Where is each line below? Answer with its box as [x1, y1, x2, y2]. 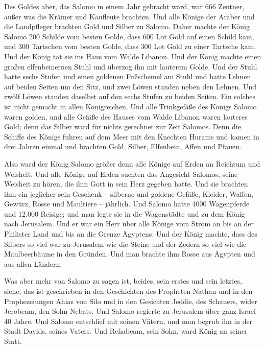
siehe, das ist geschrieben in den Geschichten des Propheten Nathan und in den [4, 286, 253, 296]
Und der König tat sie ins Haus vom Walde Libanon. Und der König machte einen [4, 51, 261, 61]
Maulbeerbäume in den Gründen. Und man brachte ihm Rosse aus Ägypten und [4, 248, 255, 259]
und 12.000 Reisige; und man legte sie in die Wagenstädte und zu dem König [4, 208, 245, 219]
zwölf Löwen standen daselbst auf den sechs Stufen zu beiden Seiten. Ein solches [4, 91, 256, 102]
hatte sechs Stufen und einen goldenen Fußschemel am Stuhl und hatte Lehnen [4, 71, 251, 82]
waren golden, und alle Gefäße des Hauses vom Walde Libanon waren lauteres [4, 111, 248, 122]
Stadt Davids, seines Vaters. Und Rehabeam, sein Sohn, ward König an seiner [4, 326, 248, 336]
